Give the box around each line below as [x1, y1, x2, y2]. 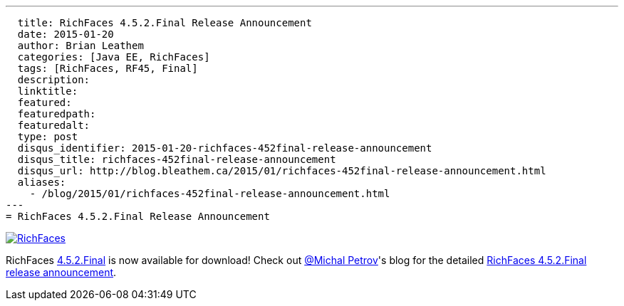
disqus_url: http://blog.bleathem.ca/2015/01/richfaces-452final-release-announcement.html [17, 165, 546, 176]
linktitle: [17, 85, 78, 97]
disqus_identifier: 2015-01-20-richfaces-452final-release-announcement [17, 142, 432, 154]
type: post [17, 131, 78, 142]
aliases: [17, 176, 66, 188]
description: [17, 74, 90, 85]
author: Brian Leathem [17, 40, 144, 51]
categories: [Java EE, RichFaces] [17, 51, 210, 63]
